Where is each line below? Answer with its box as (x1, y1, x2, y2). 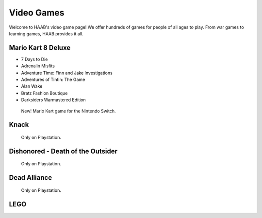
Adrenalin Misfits (21, 63, 55, 69)
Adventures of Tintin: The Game (21, 77, 85, 82)
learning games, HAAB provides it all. (9, 31, 83, 36)
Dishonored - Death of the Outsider (9, 147, 117, 155)
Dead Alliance (9, 173, 52, 182)
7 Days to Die (21, 56, 48, 62)
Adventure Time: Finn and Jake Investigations (21, 70, 113, 76)
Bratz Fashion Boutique (21, 90, 68, 96)
